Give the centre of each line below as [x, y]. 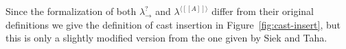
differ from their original [263, 11]
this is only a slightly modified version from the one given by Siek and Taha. [166, 38]
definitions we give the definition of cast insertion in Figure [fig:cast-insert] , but [173, 24]
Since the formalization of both [71, 11]
